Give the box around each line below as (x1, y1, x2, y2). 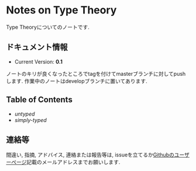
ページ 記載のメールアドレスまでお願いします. (11, 159, 121, 166)
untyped (14, 110, 35, 117)
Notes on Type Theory (6, 4, 117, 17)
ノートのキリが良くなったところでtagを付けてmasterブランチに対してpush (6, 70, 186, 77)
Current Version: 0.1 (14, 58, 63, 65)
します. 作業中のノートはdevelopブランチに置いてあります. (6, 77, 147, 85)
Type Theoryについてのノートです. (6, 23, 90, 30)
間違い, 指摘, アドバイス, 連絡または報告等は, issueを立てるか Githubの (6, 151, 174, 158)
